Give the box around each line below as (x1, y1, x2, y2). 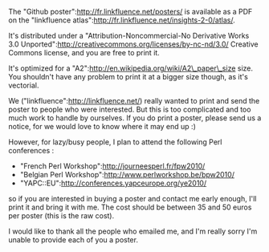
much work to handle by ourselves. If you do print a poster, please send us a (8, 113, 262, 123)
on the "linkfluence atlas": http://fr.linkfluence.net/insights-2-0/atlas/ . (8, 15, 235, 25)
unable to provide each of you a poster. (8, 235, 139, 244)
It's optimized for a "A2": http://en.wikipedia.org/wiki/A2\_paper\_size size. (8, 63, 254, 73)
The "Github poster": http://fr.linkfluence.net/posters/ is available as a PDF (8, 7, 253, 16)
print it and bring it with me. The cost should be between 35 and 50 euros (8, 202, 252, 212)
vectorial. (8, 80, 39, 90)
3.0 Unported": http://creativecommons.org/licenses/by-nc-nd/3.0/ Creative (8, 39, 259, 49)
